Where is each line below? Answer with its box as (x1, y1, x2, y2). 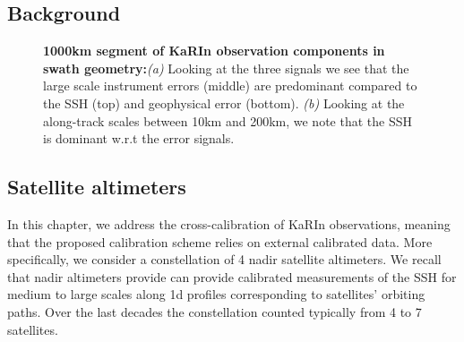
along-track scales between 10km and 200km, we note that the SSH (43, 111, 412, 130)
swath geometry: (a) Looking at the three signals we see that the (43, 58, 409, 77)
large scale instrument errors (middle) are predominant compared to (43, 76, 417, 95)
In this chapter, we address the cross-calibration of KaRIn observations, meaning (7, 214, 451, 233)
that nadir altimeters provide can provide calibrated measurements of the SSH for (7, 267, 457, 286)
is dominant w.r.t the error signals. (43, 129, 235, 148)
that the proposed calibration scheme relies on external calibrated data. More (7, 232, 433, 251)
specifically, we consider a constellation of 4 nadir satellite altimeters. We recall (7, 250, 442, 269)
